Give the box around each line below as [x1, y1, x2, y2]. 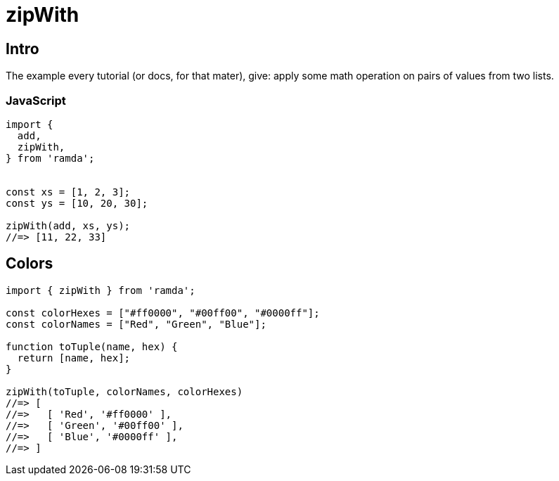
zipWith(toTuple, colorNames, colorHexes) [6, 385, 243, 397]
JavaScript [6, 93, 66, 108]
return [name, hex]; [17, 352, 131, 364]
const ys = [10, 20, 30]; [6, 197, 148, 209]
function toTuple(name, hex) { [6, 340, 178, 352]
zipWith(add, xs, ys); [6, 219, 131, 231]
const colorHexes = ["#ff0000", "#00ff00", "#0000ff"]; [6, 307, 320, 319]
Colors [6, 255, 53, 273]
